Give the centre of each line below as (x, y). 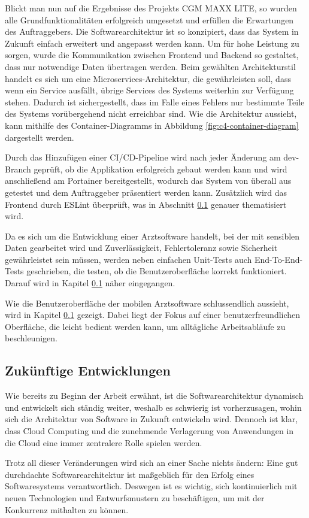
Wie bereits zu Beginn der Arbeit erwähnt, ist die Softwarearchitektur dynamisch (154, 396)
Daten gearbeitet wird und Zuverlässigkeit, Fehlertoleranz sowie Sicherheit (141, 248)
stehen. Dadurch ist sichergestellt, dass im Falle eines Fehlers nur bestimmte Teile (155, 102)
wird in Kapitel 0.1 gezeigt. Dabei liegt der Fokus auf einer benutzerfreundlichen (153, 315)
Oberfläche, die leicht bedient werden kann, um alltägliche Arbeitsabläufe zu (145, 326)
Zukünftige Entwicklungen (88, 370)
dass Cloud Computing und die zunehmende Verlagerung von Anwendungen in (149, 431)
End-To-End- (278, 259)
